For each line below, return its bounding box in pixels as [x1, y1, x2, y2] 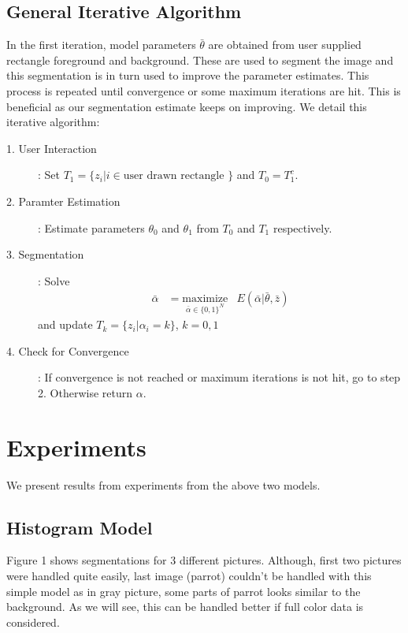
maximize [182, 293, 228, 305]
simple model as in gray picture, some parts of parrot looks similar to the [6, 583, 361, 599]
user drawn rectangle [123, 170, 224, 182]
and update [38, 316, 93, 333]
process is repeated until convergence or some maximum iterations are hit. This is [6, 82, 401, 99]
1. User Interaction [6, 140, 97, 156]
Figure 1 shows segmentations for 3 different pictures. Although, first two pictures [6, 552, 402, 568]
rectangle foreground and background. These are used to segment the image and [6, 51, 394, 68]
